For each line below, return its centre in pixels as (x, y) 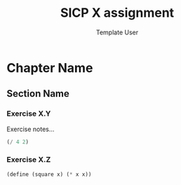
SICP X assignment (117, 13)
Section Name (38, 94)
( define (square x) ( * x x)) (49, 174)
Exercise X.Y (29, 114)
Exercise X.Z (29, 160)
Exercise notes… (31, 129)
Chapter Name (50, 68)
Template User (117, 32)
